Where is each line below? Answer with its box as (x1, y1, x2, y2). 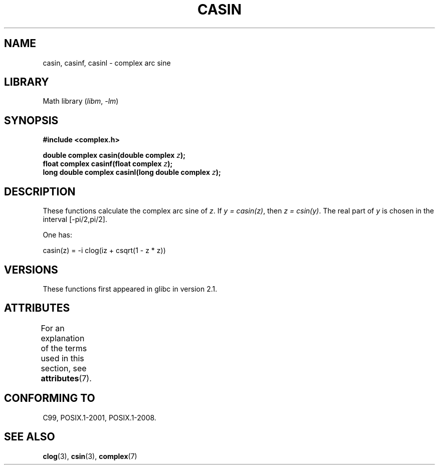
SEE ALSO (4, 430, 55, 443)
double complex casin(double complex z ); (43, 151, 186, 160)
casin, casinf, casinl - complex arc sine (43, 58, 171, 67)
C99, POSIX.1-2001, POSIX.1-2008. (43, 413, 156, 422)
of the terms (41, 343, 87, 353)
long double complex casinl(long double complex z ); (43, 168, 221, 177)
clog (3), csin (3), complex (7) (43, 451, 137, 460)
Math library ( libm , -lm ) (43, 97, 119, 106)
